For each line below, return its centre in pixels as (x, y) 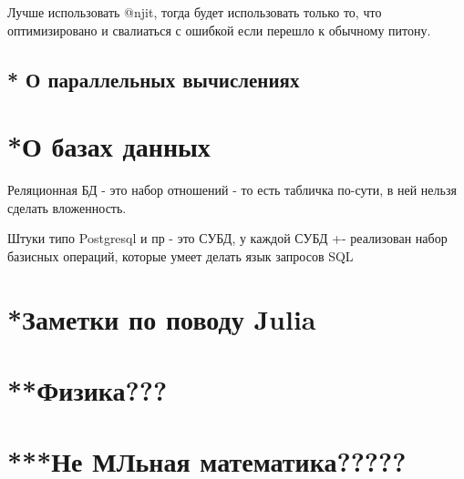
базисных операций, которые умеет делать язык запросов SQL (180, 255)
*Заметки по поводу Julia (162, 318)
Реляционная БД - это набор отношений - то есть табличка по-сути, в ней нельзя (232, 190)
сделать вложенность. (67, 207)
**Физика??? (88, 390)
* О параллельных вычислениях (154, 79)
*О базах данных (109, 146)
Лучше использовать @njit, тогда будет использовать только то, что (195, 12)
